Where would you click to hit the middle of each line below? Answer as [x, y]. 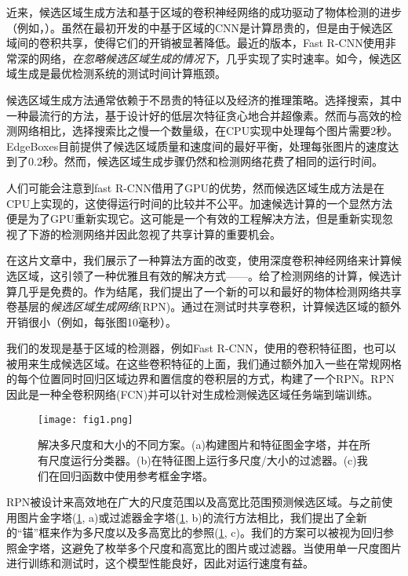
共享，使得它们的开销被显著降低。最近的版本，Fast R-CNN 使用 [223, 43]
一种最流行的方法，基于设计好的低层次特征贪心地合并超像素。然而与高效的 [199, 115]
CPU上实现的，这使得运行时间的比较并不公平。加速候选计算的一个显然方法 [200, 203]
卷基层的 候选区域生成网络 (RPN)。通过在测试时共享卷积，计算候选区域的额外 [204, 306]
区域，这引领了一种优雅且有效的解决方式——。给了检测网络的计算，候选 [204, 275]
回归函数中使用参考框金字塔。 [136, 475]
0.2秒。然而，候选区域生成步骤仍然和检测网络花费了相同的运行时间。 [205, 161]
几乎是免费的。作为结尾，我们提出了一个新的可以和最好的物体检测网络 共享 [209, 291]
